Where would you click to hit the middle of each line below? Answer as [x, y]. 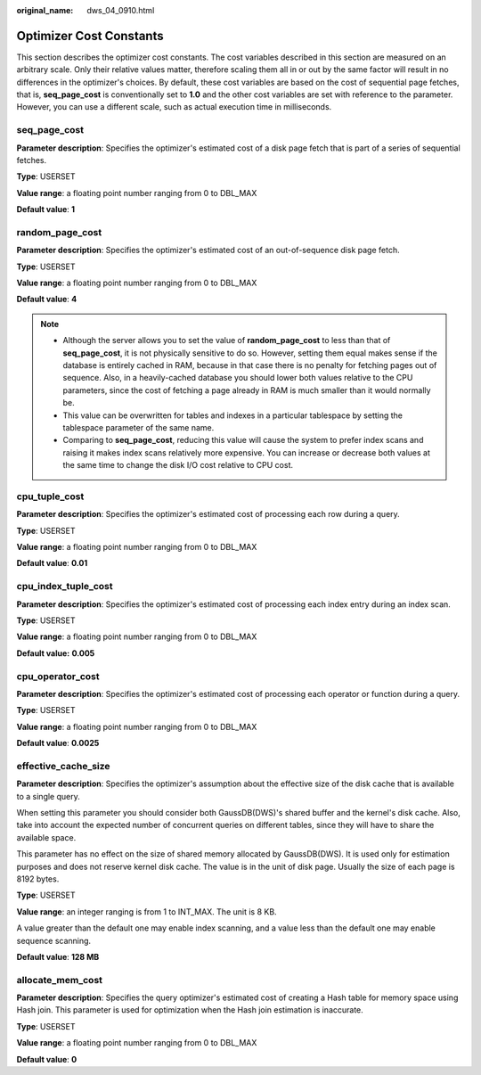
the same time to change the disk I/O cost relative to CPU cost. [178, 465]
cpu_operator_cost [58, 676]
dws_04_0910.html [121, 10]
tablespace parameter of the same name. [139, 427]
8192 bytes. [38, 879]
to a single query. [48, 796]
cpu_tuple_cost [50, 496]
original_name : [45, 10]
